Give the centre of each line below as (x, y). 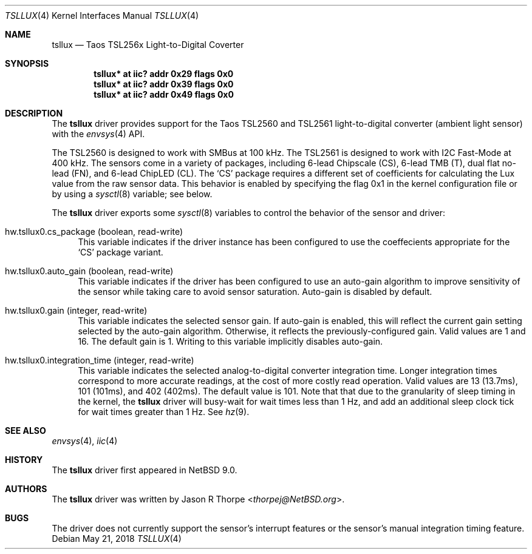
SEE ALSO (26, 431)
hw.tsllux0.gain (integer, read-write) (76, 310)
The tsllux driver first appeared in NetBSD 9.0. (145, 470)
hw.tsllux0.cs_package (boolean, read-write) (94, 231)
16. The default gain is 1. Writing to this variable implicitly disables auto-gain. (230, 341)
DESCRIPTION (34, 113)
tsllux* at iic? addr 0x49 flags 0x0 (164, 94)
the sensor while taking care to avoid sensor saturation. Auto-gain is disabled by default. (255, 292)
